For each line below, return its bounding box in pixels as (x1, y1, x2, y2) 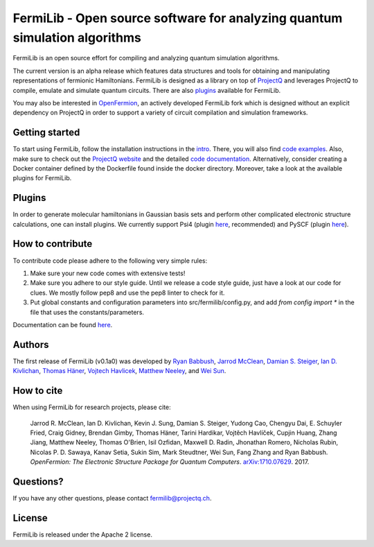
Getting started (12, 127, 80, 139)
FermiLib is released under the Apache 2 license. (12, 530, 152, 539)
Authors (12, 338, 49, 350)
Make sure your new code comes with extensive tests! (30, 269, 186, 277)
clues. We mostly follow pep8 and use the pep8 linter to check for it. (30, 288, 225, 297)
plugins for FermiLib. (12, 174, 72, 182)
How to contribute (12, 238, 93, 250)
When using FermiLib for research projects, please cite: (12, 403, 171, 412)
